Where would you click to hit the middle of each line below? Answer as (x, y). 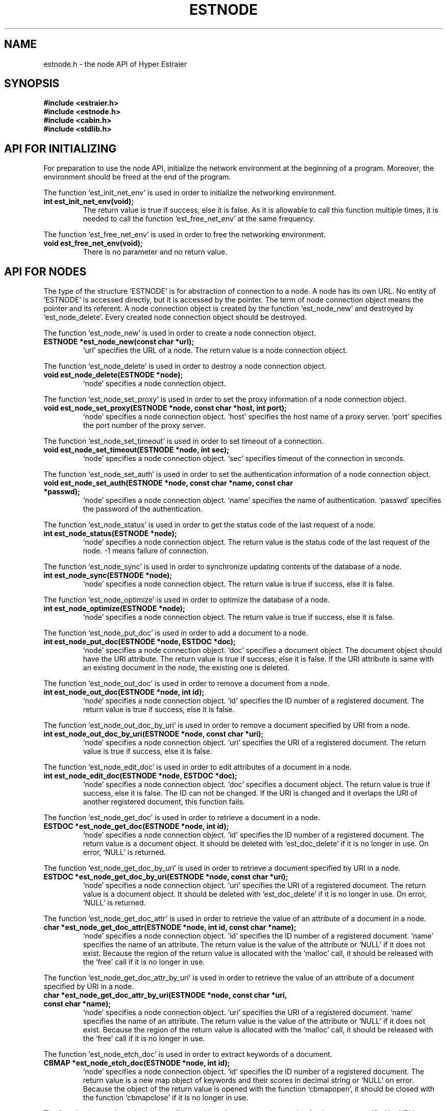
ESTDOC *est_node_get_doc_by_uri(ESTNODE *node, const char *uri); (166, 877)
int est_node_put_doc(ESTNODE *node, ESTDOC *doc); (140, 642)
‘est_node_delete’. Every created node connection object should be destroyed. (175, 317)
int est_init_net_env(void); (89, 201)
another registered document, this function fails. (164, 802)
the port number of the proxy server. (144, 425)
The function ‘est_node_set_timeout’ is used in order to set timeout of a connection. (184, 441)
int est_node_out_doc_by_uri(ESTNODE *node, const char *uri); (154, 734)
